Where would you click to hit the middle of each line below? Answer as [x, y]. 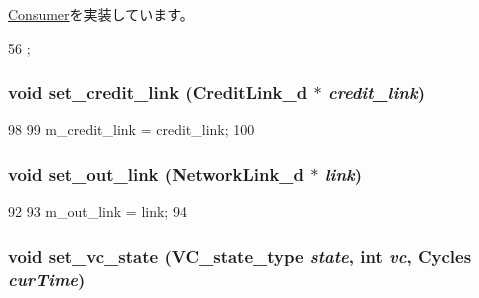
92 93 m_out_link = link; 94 [97, 211]
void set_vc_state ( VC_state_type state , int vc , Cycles [240, 255]
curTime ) [47, 278]
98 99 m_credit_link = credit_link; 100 [131, 129]
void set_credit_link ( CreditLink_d [158, 92]
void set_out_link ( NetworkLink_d [156, 173]
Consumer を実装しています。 [101, 14]
